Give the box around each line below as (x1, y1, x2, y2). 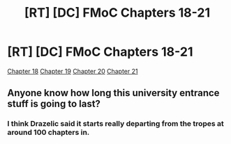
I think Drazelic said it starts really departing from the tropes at (7, 119, 225, 129)
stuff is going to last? (7, 98, 101, 110)
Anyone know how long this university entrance (7, 87, 220, 99)
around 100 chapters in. (7, 127, 90, 137)
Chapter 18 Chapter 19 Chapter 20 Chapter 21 (7, 67, 138, 75)
